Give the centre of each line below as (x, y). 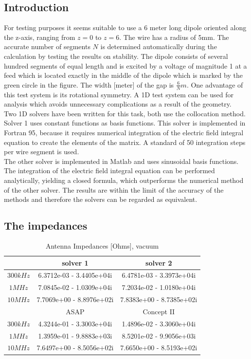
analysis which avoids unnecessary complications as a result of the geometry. (118, 104)
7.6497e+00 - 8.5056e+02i (75, 348)
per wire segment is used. (42, 152)
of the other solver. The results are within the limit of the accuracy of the (114, 189)
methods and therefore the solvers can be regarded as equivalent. (101, 199)
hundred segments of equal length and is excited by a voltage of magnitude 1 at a (125, 65)
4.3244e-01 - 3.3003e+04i (75, 323)
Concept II (159, 311)
